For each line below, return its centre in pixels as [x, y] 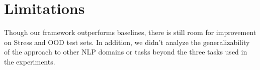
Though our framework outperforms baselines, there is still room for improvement [130, 32]
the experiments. [30, 61]
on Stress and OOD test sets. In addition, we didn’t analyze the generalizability [127, 42]
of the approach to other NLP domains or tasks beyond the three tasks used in [126, 52]
